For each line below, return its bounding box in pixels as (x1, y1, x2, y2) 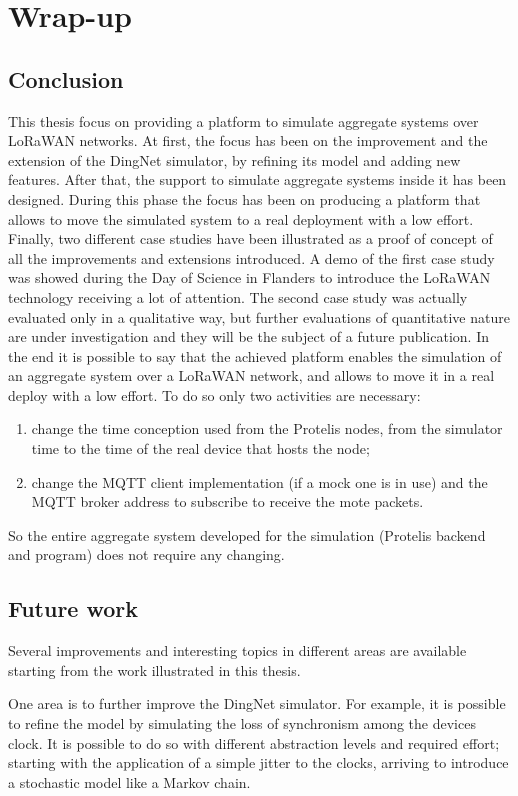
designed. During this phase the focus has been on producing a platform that (8, 188, 481, 209)
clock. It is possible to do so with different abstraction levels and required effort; (8, 732, 500, 753)
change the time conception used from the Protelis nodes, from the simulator (31, 418, 503, 439)
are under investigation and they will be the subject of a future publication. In (8, 326, 489, 347)
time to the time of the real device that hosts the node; (31, 438, 370, 459)
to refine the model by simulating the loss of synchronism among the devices (8, 713, 476, 734)
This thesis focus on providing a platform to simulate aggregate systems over (8, 110, 479, 131)
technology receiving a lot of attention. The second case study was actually (8, 286, 468, 307)
